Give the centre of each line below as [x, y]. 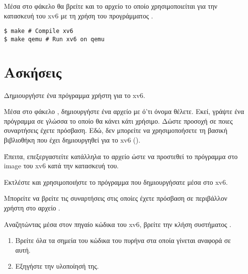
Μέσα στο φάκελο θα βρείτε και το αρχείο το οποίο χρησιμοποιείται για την [111, 6]
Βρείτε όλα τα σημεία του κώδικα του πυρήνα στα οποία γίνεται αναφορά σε [123, 240]
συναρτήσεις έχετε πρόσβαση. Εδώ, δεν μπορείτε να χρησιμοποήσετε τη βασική [116, 130]
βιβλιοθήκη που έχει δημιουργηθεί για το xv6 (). [72, 140]
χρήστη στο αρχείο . [32, 207]
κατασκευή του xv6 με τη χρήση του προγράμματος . [78, 15]
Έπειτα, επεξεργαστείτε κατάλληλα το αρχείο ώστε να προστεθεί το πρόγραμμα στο [121, 156]
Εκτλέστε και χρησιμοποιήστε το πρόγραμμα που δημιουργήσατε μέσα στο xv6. [116, 182]
